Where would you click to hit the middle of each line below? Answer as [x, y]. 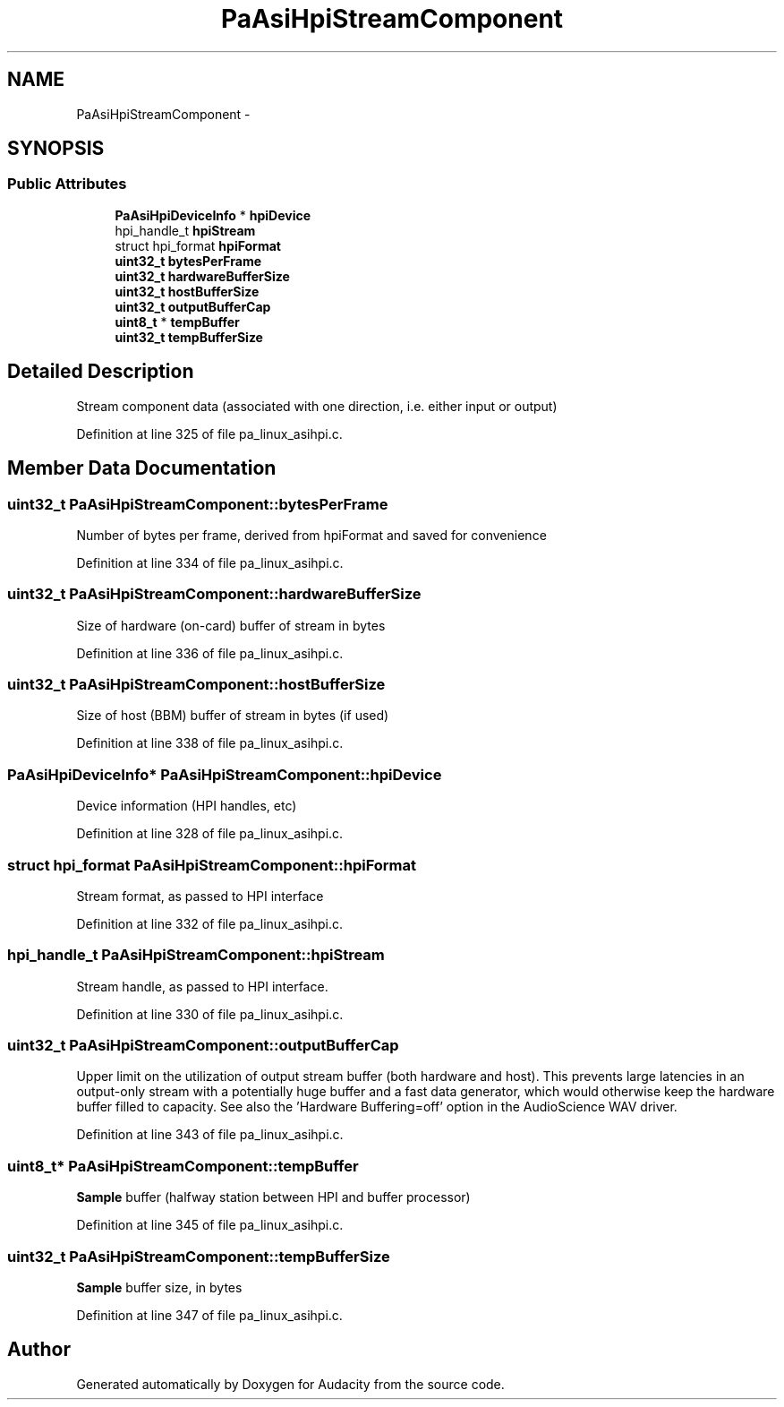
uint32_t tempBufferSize [189, 337]
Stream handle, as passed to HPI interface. [202, 986]
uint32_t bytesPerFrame [188, 261]
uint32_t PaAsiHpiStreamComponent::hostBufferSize [196, 684]
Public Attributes [67, 184]
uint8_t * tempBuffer [177, 322]
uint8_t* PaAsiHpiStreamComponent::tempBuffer [183, 1166]
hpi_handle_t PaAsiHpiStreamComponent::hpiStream [196, 955]
